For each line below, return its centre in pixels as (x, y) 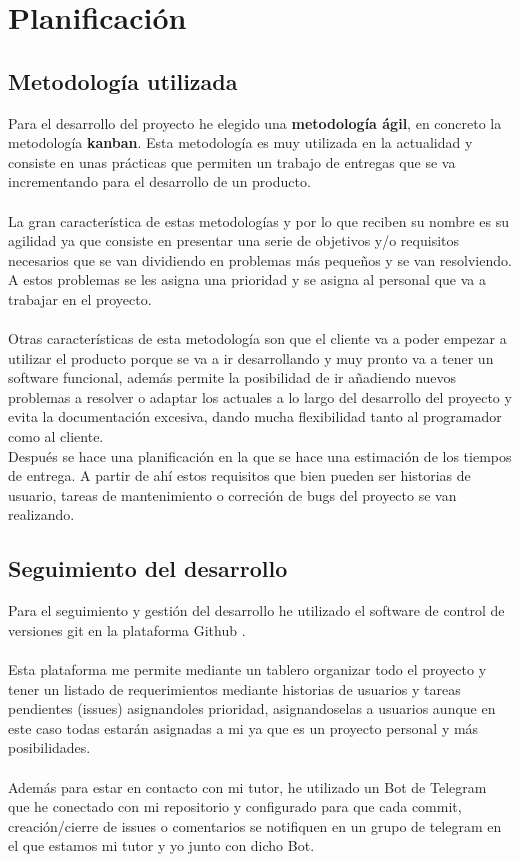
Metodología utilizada (123, 80)
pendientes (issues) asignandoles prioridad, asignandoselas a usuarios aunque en (252, 708)
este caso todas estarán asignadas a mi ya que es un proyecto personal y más (243, 727)
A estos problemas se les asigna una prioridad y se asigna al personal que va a (247, 279)
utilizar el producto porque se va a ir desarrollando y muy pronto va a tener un (251, 357)
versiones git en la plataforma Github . (127, 629)
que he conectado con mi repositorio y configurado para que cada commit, (235, 806)
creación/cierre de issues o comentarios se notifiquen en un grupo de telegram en (255, 825)
